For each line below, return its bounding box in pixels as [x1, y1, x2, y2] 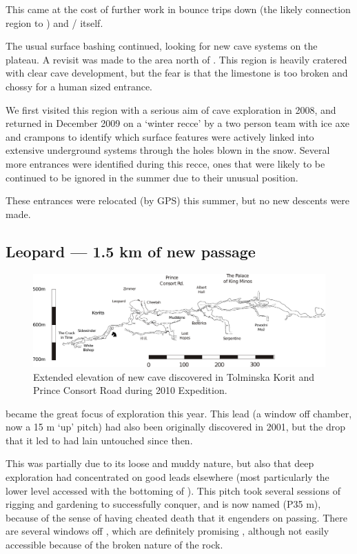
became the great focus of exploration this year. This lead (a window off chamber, [6, 406, 352, 420]
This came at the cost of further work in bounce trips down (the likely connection [6, 2, 351, 16]
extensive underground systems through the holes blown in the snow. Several [6, 143, 330, 157]
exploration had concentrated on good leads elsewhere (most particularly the [6, 470, 329, 484]
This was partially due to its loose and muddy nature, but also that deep [6, 456, 314, 471]
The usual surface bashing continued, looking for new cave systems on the [6, 39, 318, 53]
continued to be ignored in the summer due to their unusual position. [6, 170, 298, 184]
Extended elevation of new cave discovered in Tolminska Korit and [33, 369, 314, 384]
